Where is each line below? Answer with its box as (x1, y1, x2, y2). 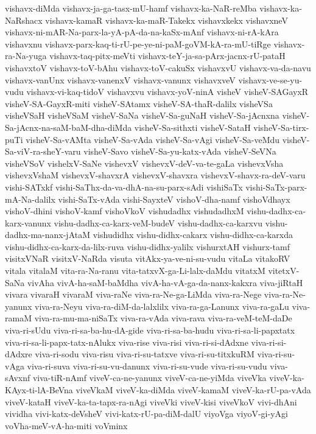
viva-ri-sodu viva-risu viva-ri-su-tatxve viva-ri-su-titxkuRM (35, 348, 255, 360)
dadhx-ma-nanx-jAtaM (5, 228, 91, 241)
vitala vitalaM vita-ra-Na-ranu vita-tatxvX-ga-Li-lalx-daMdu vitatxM (5, 264, 265, 277)
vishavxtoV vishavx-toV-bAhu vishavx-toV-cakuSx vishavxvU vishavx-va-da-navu (5, 61, 311, 74)
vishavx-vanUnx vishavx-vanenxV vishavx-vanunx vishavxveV (5, 73, 236, 86)
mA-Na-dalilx (5, 192, 55, 205)
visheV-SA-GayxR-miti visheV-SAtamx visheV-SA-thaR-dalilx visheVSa (5, 97, 273, 110)
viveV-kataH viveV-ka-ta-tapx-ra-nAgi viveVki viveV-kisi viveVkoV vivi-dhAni (5, 395, 297, 408)
